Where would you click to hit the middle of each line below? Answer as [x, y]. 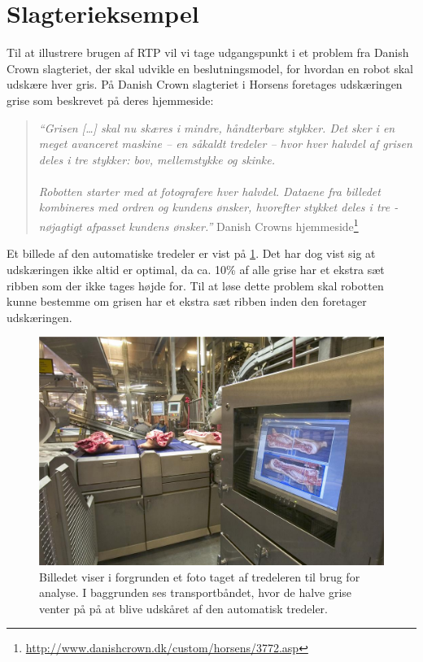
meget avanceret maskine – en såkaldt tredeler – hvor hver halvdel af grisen [225, 144]
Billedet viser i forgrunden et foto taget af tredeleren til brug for [200, 576]
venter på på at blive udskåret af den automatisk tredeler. [183, 608]
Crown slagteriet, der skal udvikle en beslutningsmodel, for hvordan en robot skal [210, 68]
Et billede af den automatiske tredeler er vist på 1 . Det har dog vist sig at [191, 253]
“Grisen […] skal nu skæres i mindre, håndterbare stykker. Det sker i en [217, 127]
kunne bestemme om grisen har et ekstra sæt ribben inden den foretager [187, 301]
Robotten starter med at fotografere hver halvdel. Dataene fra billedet [209, 191]
